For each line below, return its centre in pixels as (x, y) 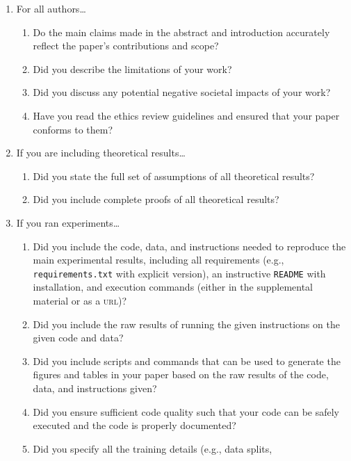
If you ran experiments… (68, 222)
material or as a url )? (80, 300)
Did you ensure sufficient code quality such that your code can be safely (186, 411)
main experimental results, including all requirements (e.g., (158, 260)
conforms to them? (73, 129)
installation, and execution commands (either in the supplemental (173, 287)
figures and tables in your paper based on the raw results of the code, (181, 374)
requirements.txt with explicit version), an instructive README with (179, 273)
